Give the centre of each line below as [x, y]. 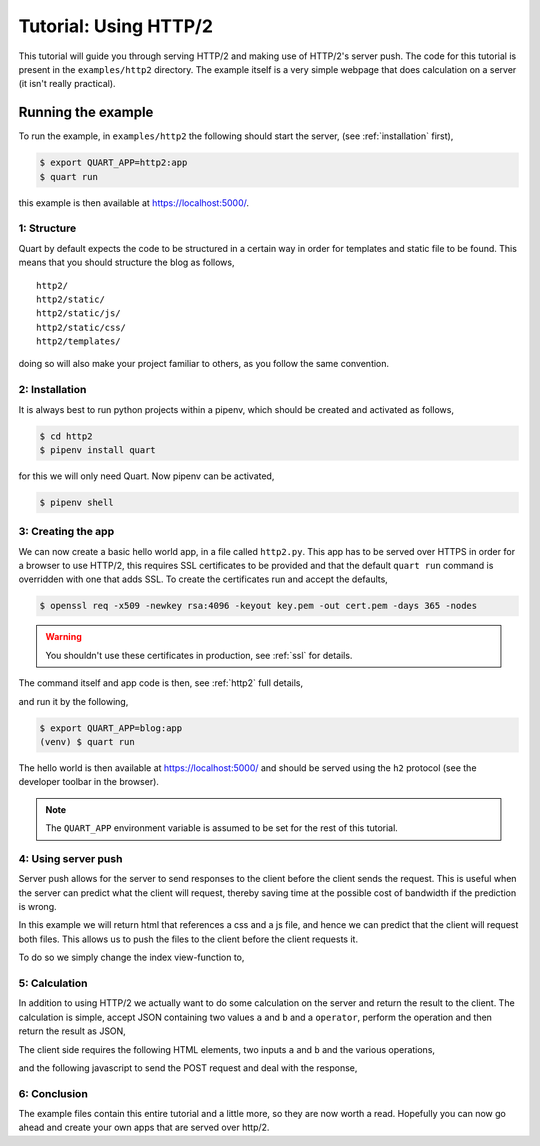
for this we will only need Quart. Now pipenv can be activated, [146, 476]
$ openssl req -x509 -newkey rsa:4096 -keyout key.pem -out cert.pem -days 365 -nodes [258, 606]
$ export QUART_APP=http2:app [113, 163]
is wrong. [37, 907]
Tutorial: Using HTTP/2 [116, 26]
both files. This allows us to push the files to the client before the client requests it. [188, 939]
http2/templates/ [78, 341]
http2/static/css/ [81, 327]
